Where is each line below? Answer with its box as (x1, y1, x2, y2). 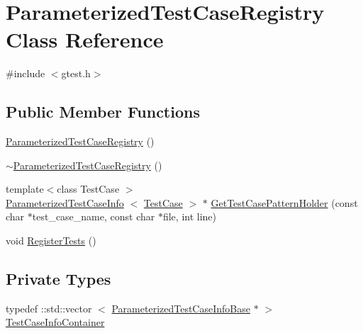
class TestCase (57, 181, 120, 196)
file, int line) (162, 209, 217, 224)
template (6, 181, 44, 196)
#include (6, 66, 45, 81)
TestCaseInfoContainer (6, 315, 105, 329)
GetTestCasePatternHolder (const (211, 195, 358, 210)
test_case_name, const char (32, 209, 155, 224)
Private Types (6, 268, 111, 290)
